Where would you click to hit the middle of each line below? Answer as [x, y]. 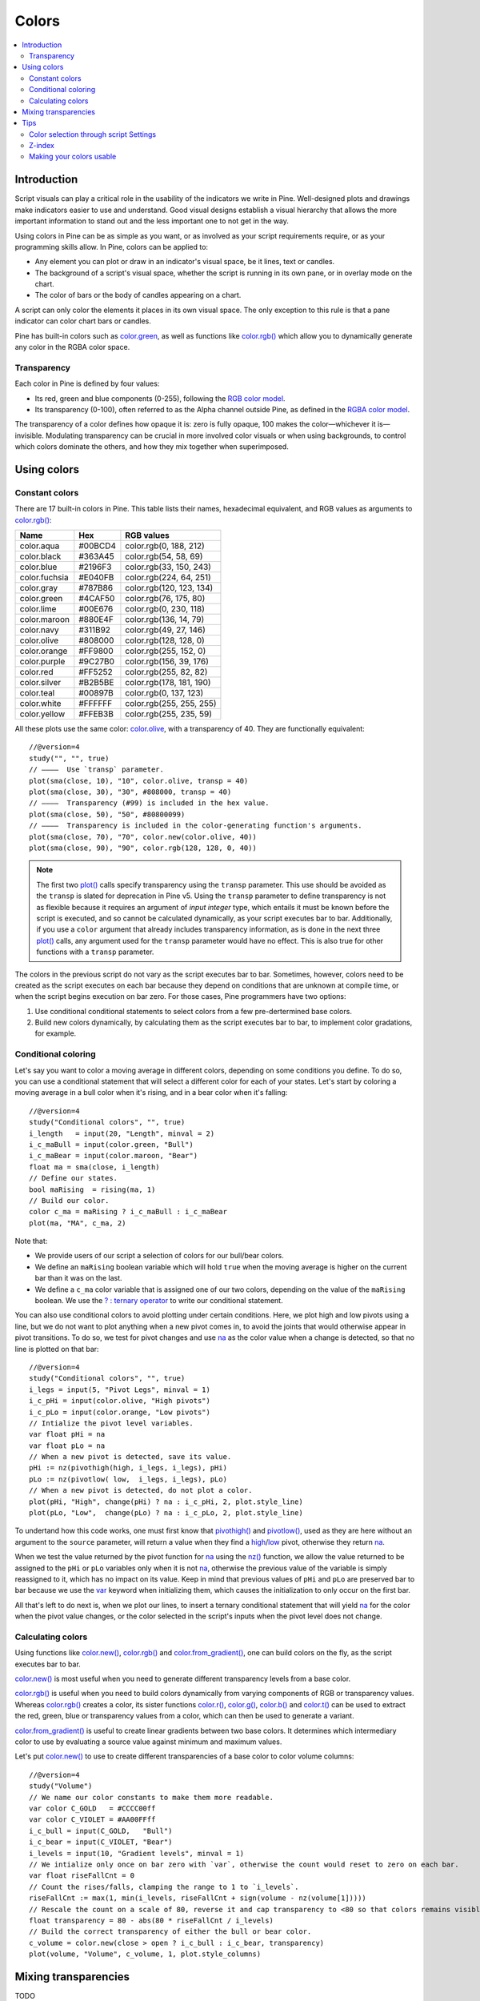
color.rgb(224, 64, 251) [168, 578]
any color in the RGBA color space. [72, 347]
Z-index [42, 146]
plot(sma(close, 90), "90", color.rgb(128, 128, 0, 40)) [143, 848]
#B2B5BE [96, 683]
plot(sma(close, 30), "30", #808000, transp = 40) [130, 792]
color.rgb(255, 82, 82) [166, 672]
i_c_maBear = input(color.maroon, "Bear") [114, 1156]
